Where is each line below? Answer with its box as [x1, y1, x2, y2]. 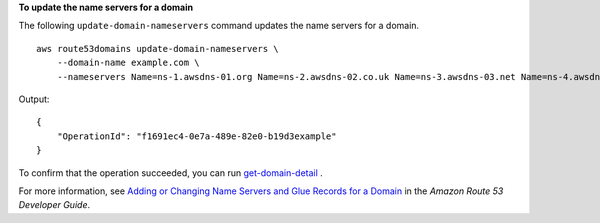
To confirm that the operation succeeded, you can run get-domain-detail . [18, 166, 324, 179]
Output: [18, 93, 50, 105]
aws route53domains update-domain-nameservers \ [36, 43, 279, 54]
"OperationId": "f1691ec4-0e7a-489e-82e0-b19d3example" [56, 130, 337, 142]
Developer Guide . [18, 199, 90, 211]
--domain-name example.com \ [56, 57, 200, 69]
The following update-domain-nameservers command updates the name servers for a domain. [18, 20, 420, 32]
